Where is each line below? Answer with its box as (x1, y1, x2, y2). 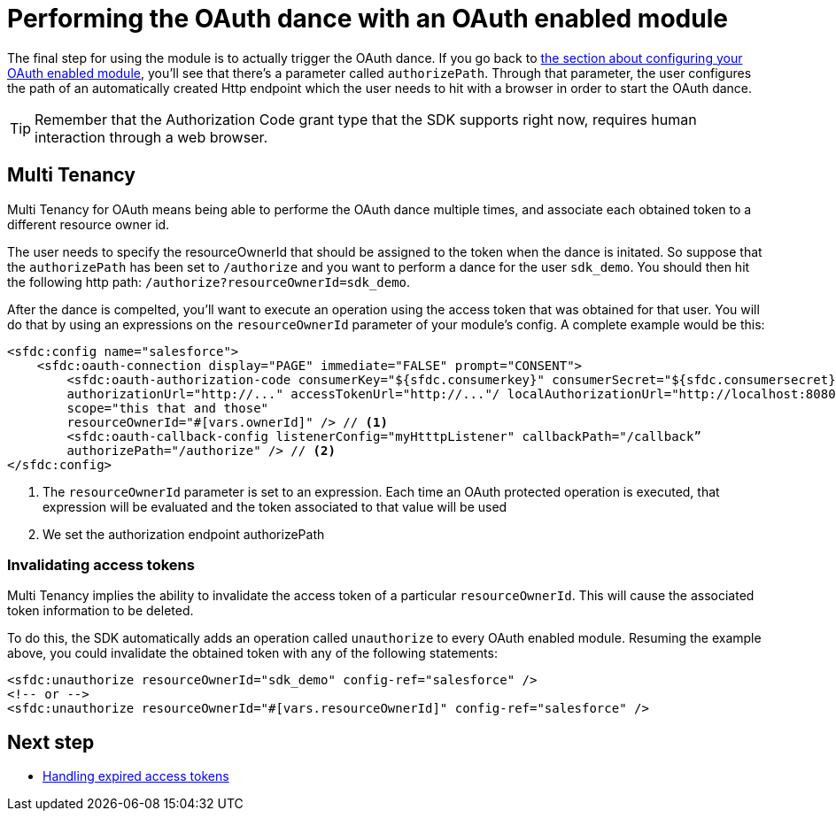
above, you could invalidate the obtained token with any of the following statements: (7, 645, 498, 661)
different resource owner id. (7, 216, 170, 232)
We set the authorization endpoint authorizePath (43, 526, 325, 542)
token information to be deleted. (7, 603, 194, 619)
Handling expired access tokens (43, 768, 229, 784)
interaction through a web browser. (35, 127, 268, 146)
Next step (7, 730, 95, 753)
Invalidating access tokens (7, 555, 195, 574)
